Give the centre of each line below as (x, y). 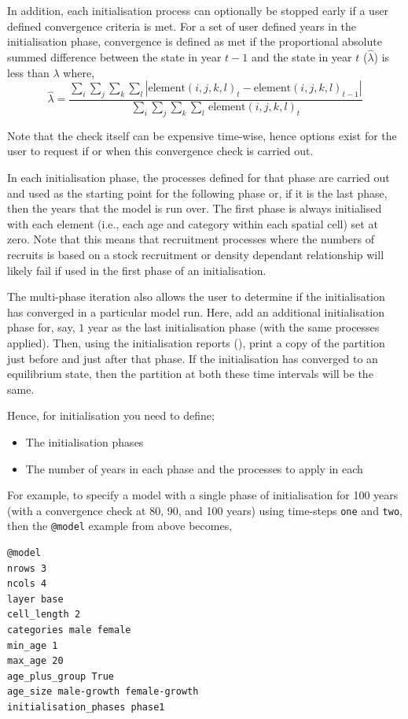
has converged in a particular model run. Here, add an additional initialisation (196, 311)
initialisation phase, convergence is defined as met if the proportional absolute (195, 41)
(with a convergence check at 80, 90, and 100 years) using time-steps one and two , (205, 510)
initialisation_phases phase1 (86, 707)
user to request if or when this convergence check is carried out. (160, 151)
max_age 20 (35, 661)
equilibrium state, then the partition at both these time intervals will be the (190, 374)
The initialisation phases (85, 441)
